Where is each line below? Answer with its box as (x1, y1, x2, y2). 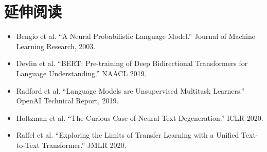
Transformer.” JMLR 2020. (42, 139, 127, 150)
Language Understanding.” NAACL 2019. (16, 68, 147, 78)
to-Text (16, 139, 40, 150)
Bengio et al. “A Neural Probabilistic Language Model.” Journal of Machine (16, 31, 255, 41)
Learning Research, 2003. (16, 40, 96, 51)
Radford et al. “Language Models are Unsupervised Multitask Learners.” (16, 85, 245, 96)
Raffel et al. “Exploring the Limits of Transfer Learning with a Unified (16, 129, 239, 140)
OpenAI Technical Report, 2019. (16, 95, 119, 106)
